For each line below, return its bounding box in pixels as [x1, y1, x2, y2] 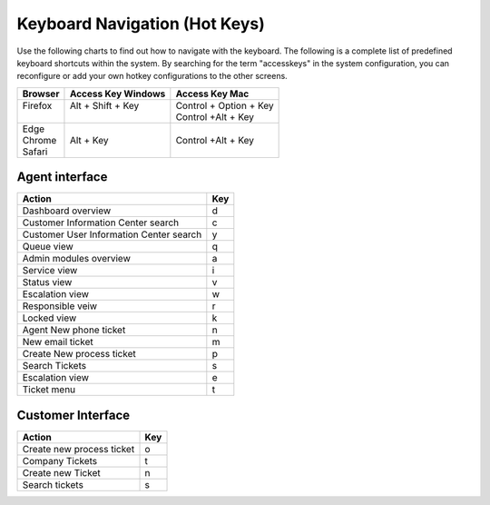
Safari [22, 145, 48, 158]
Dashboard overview [22, 204, 112, 217]
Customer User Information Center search [22, 228, 202, 241]
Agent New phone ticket [22, 323, 126, 336]
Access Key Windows [69, 87, 166, 100]
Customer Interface [16, 407, 131, 422]
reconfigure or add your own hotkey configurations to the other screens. [16, 71, 288, 82]
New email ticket [22, 336, 94, 349]
